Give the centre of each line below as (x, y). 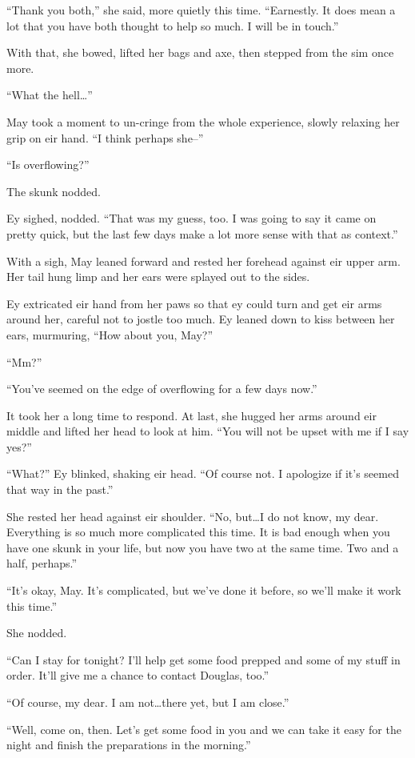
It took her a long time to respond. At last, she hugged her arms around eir (192, 415)
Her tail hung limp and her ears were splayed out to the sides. (158, 277)
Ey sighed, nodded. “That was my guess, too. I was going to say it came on (192, 218)
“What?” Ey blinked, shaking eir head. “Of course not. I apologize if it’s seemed (203, 473)
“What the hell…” (50, 95)
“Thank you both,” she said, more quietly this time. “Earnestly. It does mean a (201, 10)
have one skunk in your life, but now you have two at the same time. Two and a (203, 547)
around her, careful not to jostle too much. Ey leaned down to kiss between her (201, 319)
